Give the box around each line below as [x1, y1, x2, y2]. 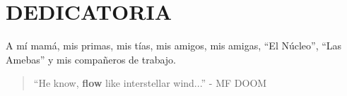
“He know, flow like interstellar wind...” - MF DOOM [33, 76, 267, 90]
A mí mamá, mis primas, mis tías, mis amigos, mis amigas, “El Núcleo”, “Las [6, 38, 342, 53]
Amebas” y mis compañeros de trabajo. [6, 52, 177, 66]
